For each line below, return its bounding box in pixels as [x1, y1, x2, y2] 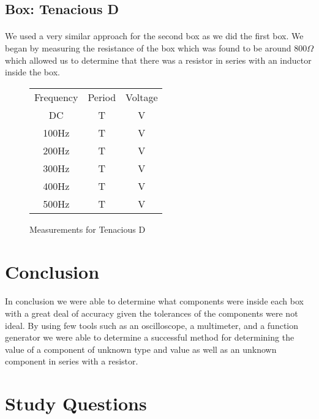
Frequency [34, 89, 78, 104]
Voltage [126, 89, 158, 104]
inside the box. [5, 66, 60, 78]
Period [88, 89, 116, 104]
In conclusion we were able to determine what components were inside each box [5, 295, 304, 308]
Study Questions [5, 391, 147, 416]
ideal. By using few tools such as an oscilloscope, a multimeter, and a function [5, 319, 299, 331]
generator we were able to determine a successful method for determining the [5, 331, 295, 344]
